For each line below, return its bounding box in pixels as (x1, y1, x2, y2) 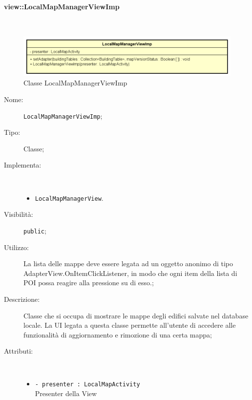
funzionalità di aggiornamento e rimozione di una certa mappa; (23, 329, 212, 339)
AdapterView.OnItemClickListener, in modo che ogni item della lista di (23, 268, 237, 278)
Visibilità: (4, 209, 33, 219)
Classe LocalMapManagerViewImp (23, 78, 127, 88)
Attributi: (4, 346, 33, 356)
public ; (23, 225, 46, 235)
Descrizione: (4, 294, 40, 304)
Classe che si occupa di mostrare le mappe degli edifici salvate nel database (23, 310, 249, 320)
